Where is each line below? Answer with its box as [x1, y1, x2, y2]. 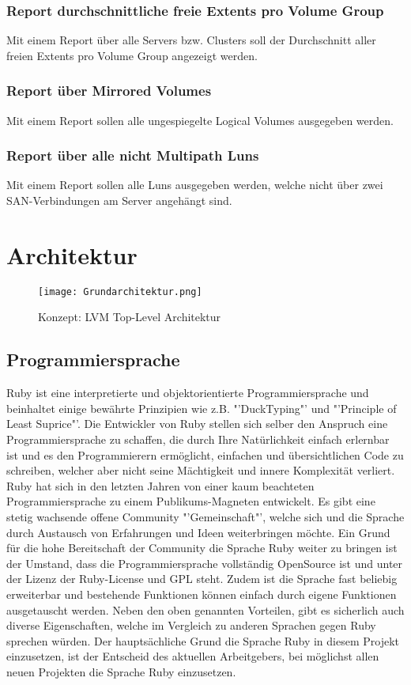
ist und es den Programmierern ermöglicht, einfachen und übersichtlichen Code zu [6, 446, 404, 463]
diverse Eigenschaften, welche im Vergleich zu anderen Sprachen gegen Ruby [6, 617, 376, 634]
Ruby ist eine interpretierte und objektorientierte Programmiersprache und [6, 384, 369, 401]
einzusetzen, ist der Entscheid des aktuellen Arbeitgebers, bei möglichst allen [6, 648, 379, 664]
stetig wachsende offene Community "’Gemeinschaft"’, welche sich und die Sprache [6, 508, 405, 524]
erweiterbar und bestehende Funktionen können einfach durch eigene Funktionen [6, 585, 397, 602]
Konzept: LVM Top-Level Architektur [38, 308, 221, 325]
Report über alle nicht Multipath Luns [6, 146, 259, 165]
